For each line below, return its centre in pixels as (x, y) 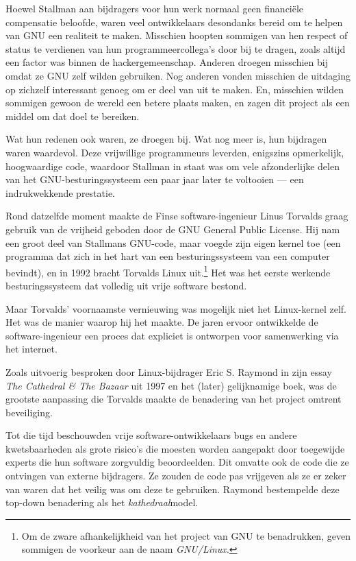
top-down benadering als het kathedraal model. (102, 502)
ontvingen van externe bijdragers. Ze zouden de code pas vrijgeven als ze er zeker (176, 476)
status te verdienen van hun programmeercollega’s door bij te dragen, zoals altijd (176, 48)
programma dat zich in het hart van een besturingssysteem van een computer (168, 256)
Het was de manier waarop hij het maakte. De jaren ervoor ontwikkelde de (162, 322)
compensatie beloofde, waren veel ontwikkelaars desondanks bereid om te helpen (174, 22)
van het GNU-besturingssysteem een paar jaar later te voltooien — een (155, 179)
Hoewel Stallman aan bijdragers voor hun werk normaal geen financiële (155, 8)
